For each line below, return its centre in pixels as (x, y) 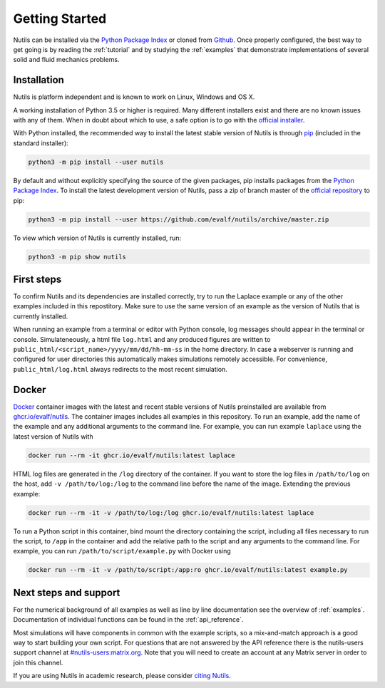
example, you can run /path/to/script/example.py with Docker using (122, 551)
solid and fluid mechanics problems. (66, 60)
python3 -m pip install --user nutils (96, 162)
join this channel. (38, 662)
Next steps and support (67, 592)
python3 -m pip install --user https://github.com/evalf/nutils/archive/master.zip (179, 219)
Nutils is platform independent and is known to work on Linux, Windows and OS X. (134, 97)
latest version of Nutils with (53, 436)
